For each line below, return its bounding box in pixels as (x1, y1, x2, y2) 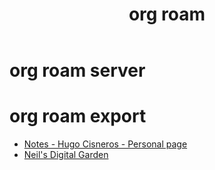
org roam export (9, 105, 147, 128)
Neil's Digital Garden (23, 149, 109, 161)
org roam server (9, 59, 146, 82)
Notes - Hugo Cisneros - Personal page (23, 138, 188, 150)
